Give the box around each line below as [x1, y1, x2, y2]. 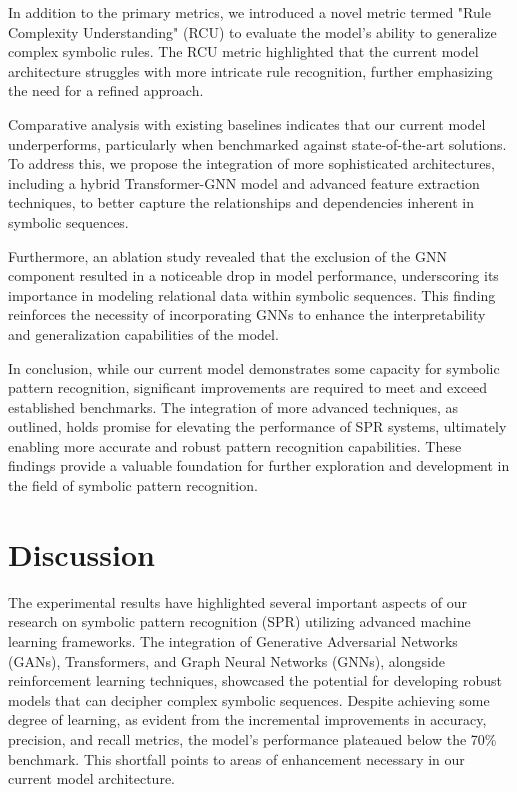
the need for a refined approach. [8, 80, 204, 101]
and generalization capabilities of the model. [8, 323, 279, 344]
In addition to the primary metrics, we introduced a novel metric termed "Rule [8, 2, 491, 22]
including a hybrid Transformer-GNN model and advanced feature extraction [8, 172, 480, 193]
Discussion [8, 533, 155, 574]
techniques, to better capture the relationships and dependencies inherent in [8, 192, 474, 213]
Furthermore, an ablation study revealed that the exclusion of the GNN [8, 245, 447, 266]
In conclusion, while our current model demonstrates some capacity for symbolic [8, 357, 500, 378]
